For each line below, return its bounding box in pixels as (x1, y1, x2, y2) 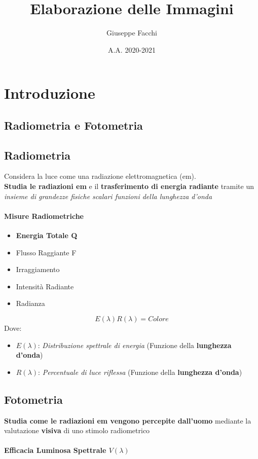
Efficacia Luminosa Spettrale (4, 445, 106, 455)
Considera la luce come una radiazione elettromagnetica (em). (4, 171, 196, 181)
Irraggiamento (16, 264, 60, 275)
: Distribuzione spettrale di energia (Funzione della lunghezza (38, 339, 232, 350)
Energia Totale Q (16, 230, 78, 241)
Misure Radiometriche (4, 210, 84, 221)
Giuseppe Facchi (106, 27, 157, 38)
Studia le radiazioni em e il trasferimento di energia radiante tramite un (4, 181, 254, 192)
